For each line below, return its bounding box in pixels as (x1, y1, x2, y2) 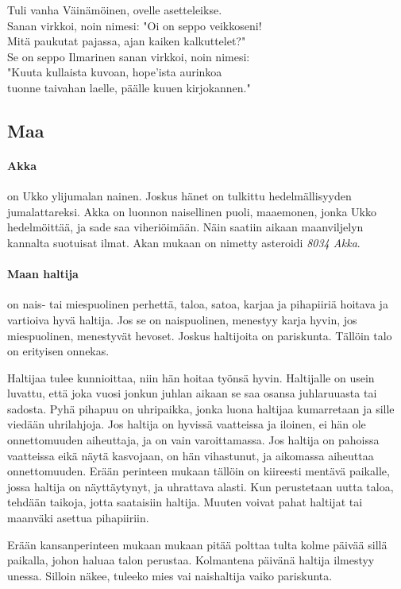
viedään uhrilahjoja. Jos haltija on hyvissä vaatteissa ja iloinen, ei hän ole (7, 416, 366, 432)
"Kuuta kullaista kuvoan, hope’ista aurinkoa (7, 64, 222, 80)
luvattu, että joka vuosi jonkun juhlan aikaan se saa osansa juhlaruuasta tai (7, 385, 377, 401)
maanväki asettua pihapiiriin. (7, 510, 149, 526)
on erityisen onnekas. (7, 343, 110, 359)
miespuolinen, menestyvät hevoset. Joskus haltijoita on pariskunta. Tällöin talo (7, 327, 392, 343)
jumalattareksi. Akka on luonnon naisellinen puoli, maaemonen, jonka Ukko (7, 203, 376, 219)
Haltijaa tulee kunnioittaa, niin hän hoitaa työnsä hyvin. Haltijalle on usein (7, 369, 375, 386)
